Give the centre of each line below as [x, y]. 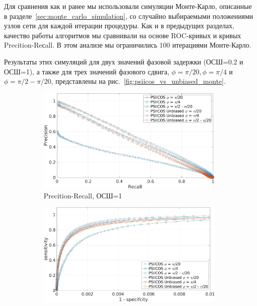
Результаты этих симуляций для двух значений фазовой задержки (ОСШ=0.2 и [124, 61]
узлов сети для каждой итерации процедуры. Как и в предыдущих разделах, [119, 26]
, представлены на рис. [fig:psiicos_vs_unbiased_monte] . [138, 81]
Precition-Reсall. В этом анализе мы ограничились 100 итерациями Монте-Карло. [128, 45]
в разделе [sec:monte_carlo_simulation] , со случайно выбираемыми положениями [129, 16]
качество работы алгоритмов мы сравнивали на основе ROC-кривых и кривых [123, 35]
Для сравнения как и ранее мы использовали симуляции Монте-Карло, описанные [128, 6]
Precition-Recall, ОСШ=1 [83, 195]
